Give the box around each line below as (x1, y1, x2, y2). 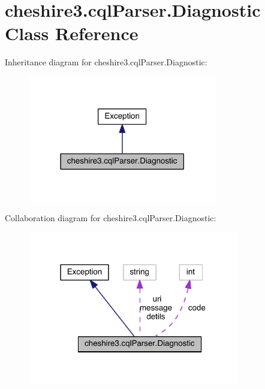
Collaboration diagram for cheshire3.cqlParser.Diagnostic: (5, 212, 216, 224)
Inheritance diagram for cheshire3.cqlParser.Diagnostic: (5, 56, 207, 68)
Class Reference (5, 21, 138, 46)
